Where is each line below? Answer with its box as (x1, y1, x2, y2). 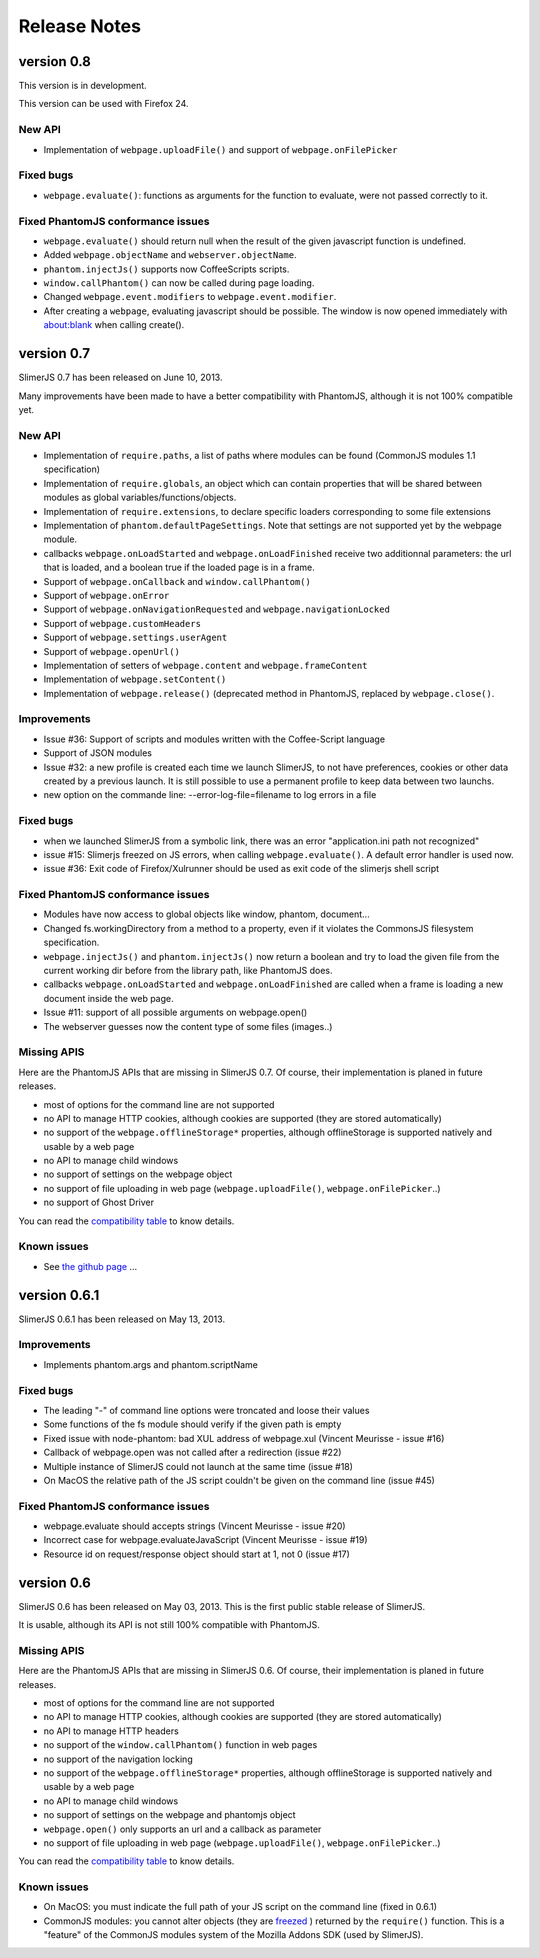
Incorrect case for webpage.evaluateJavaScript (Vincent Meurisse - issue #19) (43, 1534, 369, 1546)
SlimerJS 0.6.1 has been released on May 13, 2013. (18, 1313, 225, 1325)
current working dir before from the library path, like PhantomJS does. (43, 965, 334, 977)
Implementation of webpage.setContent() (43, 673, 227, 685)
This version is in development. (18, 80, 147, 92)
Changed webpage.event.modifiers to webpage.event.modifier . (43, 291, 337, 303)
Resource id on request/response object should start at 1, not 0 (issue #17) (43, 1548, 350, 1560)
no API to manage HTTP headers (43, 1725, 179, 1737)
